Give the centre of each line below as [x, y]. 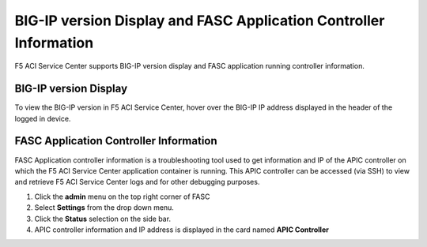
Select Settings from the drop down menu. [104, 208]
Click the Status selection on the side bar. [103, 219]
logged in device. [43, 118]
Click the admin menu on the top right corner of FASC [122, 196]
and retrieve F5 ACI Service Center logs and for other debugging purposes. [137, 182]
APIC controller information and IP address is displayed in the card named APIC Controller [182, 230]
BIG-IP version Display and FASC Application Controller [200, 21]
